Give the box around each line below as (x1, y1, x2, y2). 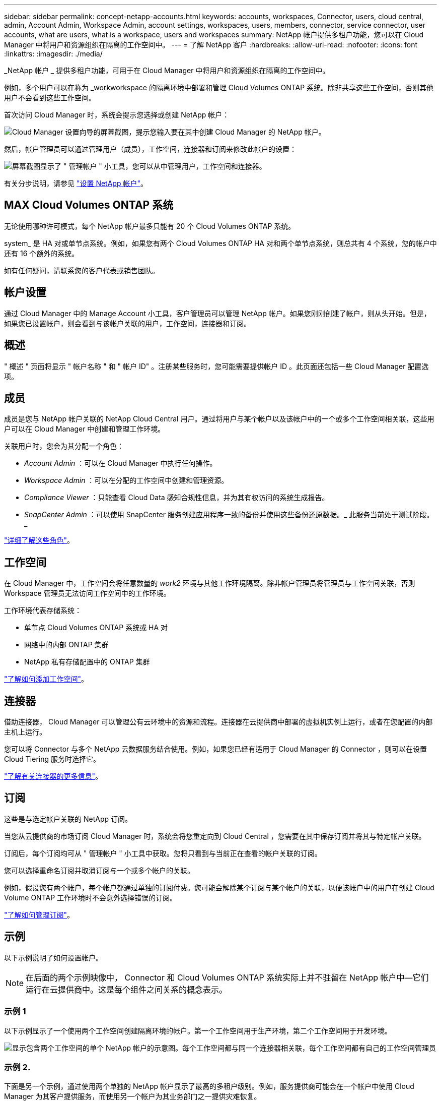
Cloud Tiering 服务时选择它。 (4, 755, 100, 764)
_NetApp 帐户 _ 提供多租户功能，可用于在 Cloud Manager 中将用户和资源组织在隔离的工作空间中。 (4, 66, 330, 75)
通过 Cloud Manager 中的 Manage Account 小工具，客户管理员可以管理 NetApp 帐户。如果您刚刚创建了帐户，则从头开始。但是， (4, 309, 431, 318)
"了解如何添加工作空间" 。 (4, 675, 89, 684)
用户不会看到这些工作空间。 (4, 93, 96, 102)
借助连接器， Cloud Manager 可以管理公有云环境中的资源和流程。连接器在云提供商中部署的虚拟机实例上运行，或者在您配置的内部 (4, 717, 433, 726)
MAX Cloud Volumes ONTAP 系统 (4, 199, 174, 212)
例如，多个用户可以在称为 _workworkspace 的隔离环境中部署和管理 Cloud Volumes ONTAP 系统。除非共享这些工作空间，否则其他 (4, 83, 434, 92)
